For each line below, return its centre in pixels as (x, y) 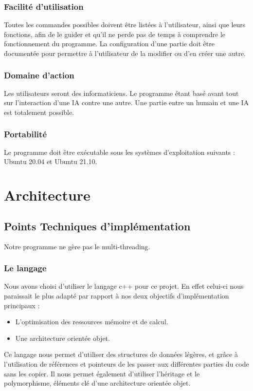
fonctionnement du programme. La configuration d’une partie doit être (109, 44)
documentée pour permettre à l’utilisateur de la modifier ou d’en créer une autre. (125, 53)
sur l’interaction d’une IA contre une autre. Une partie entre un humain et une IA (126, 102)
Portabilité (25, 134)
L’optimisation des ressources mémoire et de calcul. (92, 322)
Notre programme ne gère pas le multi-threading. (77, 246)
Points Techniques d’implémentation (97, 226)
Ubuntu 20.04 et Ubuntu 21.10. (51, 161)
